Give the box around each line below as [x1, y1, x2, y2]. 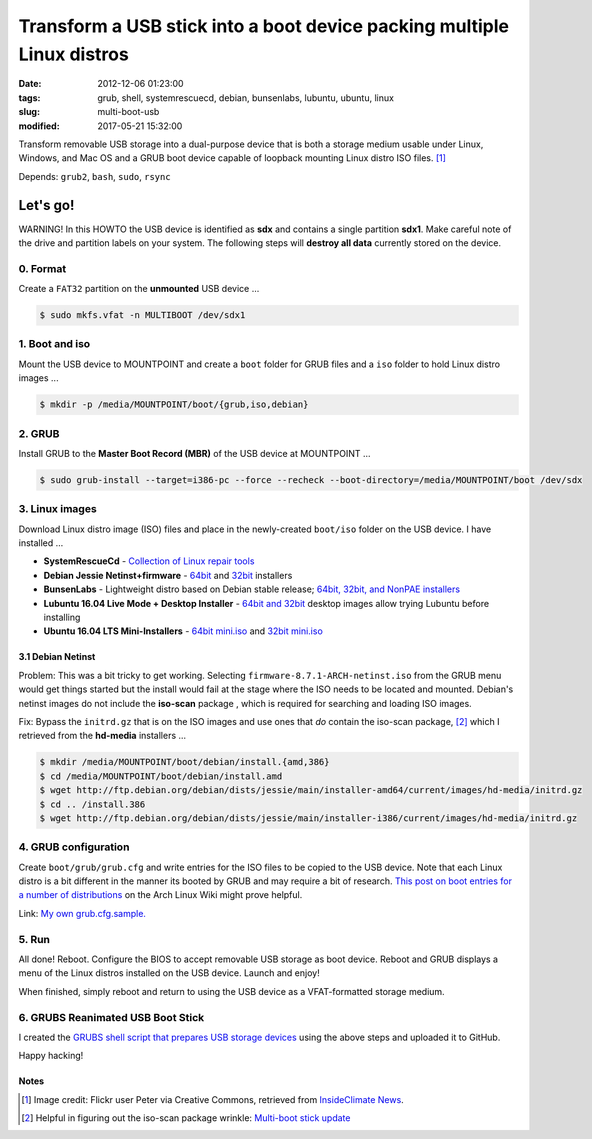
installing [43, 611, 81, 624]
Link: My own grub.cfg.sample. [18, 907, 147, 919]
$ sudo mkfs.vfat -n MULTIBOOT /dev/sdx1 [39, 310, 246, 321]
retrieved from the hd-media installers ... [18, 730, 187, 742]
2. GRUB [18, 426, 60, 440]
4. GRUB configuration [18, 840, 130, 854]
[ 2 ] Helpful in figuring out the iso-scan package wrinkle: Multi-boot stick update [21, 1112, 351, 1124]
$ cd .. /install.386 [39, 798, 146, 810]
